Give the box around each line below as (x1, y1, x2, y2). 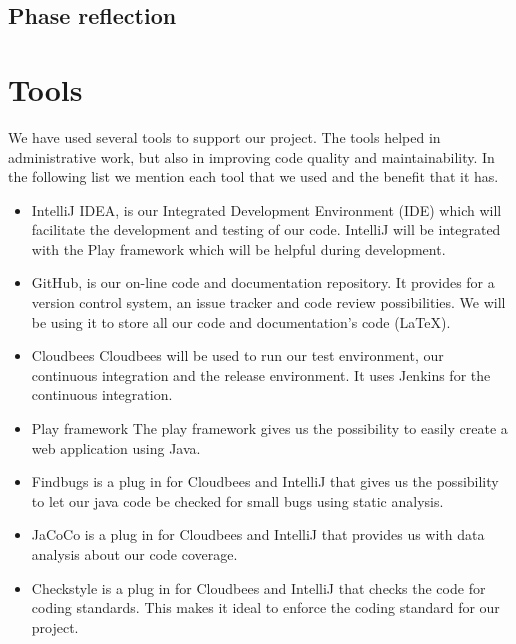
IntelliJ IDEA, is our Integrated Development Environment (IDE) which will (31, 199, 502, 220)
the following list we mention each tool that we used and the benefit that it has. (8, 166, 499, 187)
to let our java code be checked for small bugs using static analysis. (31, 490, 444, 511)
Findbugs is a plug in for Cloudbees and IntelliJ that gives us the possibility (31, 471, 499, 492)
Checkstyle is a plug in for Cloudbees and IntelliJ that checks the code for (31, 577, 486, 598)
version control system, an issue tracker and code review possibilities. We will (31, 292, 506, 313)
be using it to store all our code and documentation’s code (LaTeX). (31, 311, 451, 332)
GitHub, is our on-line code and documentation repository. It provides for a (31, 272, 495, 293)
